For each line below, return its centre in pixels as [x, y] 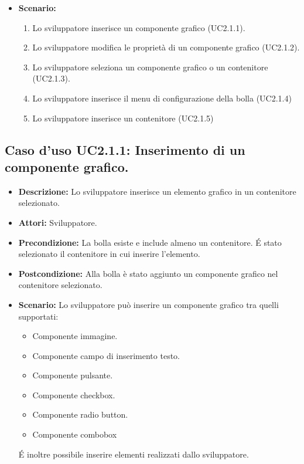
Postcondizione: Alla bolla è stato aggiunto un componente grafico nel [148, 273]
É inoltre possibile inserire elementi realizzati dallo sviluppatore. [134, 454]
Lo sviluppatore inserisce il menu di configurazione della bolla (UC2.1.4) [162, 98]
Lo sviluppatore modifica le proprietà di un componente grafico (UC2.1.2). [166, 47]
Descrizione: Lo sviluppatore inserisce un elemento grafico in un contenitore [157, 191]
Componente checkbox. [74, 394]
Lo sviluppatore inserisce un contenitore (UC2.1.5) [123, 118]
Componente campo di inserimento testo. [106, 355]
